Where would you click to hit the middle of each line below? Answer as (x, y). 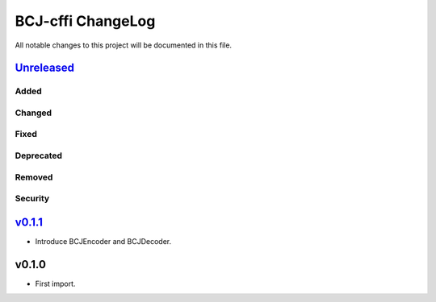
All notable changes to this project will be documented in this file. (124, 45)
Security (32, 199)
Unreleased (45, 68)
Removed (34, 177)
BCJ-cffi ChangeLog (85, 21)
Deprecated (39, 155)
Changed (34, 113)
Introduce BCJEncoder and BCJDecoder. (103, 241)
